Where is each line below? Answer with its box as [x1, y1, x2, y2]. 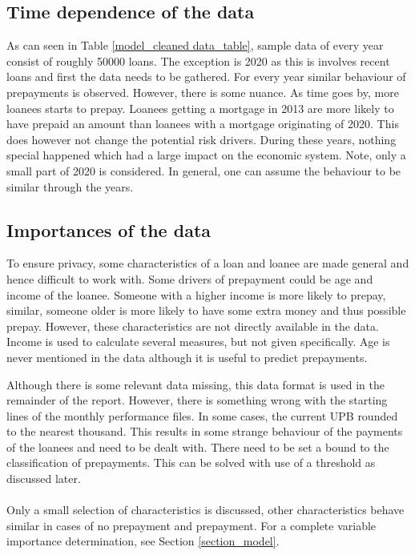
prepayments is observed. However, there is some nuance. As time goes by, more [6, 83, 399, 100]
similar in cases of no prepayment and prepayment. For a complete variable [6, 517, 377, 533]
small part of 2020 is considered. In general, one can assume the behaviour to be [6, 162, 401, 179]
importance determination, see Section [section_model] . [6, 533, 280, 549]
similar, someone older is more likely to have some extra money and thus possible [6, 302, 406, 319]
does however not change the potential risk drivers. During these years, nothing [6, 131, 397, 147]
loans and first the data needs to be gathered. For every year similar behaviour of [6, 68, 406, 85]
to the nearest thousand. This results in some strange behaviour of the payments [6, 423, 403, 440]
